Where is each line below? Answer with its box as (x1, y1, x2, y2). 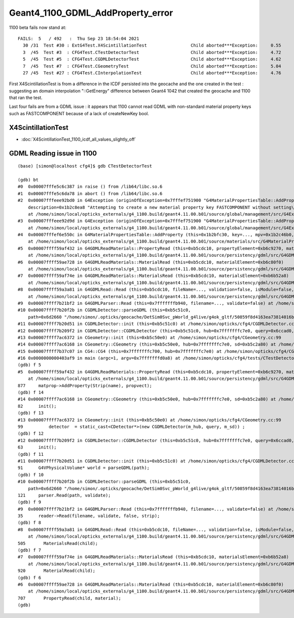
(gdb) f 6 (18, 575, 41, 580)
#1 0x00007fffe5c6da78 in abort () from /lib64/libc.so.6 (18, 191, 163, 196)
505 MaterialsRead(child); (18, 541, 98, 546)
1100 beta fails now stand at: (9, 25, 67, 30)
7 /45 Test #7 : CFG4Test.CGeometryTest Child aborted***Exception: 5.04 (23, 63, 281, 69)
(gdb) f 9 (18, 499, 41, 505)
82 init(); (18, 403, 57, 409)
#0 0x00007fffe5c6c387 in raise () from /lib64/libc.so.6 (18, 184, 163, 190)
